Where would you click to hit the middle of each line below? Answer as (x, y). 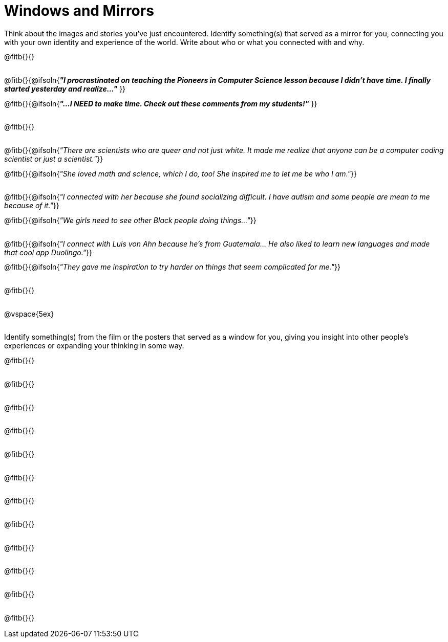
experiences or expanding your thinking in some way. (94, 346)
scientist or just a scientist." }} (54, 159)
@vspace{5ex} (29, 314)
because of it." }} (32, 206)
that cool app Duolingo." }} (48, 252)
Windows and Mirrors (79, 11)
